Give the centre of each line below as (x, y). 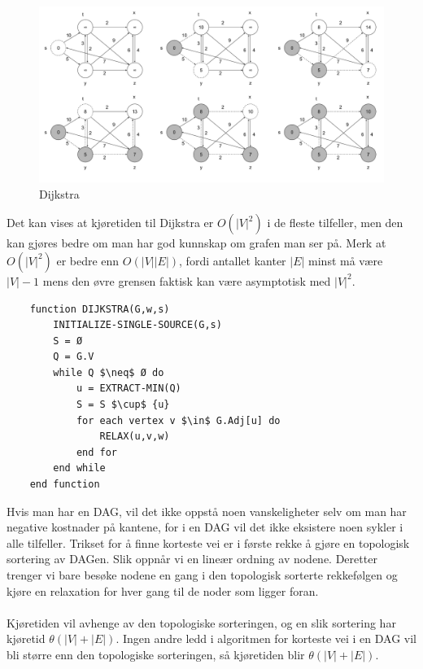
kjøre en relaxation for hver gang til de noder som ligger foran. (163, 590)
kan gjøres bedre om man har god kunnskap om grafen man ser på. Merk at (196, 243)
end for (97, 452)
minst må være (346, 260)
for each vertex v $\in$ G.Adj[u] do (178, 420)
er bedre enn (88, 260)
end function (65, 485)
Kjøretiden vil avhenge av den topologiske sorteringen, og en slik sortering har (201, 622)
